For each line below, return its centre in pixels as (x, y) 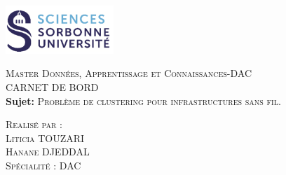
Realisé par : (34, 124)
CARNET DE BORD (52, 86)
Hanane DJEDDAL (48, 152)
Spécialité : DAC (43, 165)
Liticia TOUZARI (45, 138)
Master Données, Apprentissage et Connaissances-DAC (129, 73)
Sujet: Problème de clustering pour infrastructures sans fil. (143, 100)
